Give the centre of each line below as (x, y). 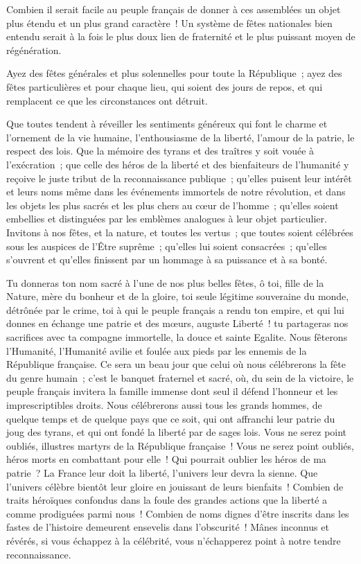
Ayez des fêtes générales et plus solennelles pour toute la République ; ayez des (174, 73)
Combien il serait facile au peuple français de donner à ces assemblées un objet (174, 9)
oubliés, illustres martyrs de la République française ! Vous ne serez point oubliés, (180, 445)
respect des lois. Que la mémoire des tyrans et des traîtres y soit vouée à (160, 151)
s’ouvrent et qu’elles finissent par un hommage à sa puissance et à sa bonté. (167, 259)
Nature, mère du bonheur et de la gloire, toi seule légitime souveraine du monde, (178, 296)
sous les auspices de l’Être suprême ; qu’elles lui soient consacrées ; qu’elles (167, 246)
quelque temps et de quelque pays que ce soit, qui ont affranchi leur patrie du (171, 418)
